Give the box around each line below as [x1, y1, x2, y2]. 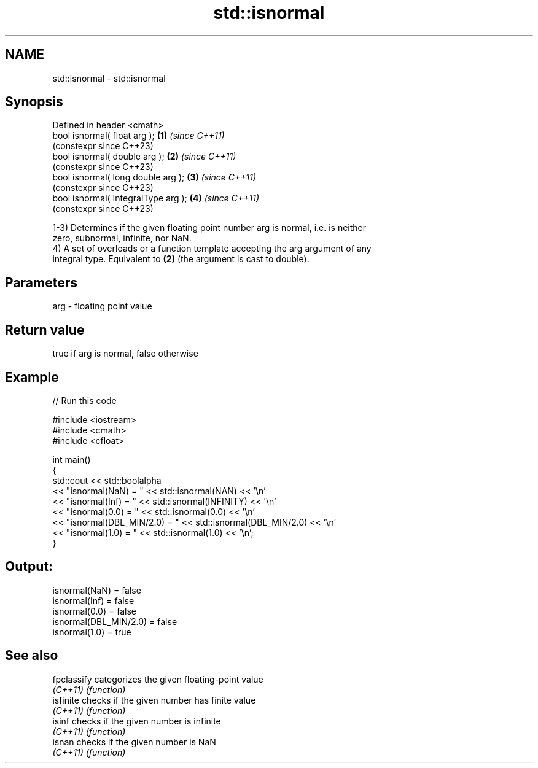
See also [5, 648, 58, 664]
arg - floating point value [52, 301, 152, 312]
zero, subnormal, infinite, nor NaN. [52, 233, 192, 244]
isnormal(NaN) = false [52, 584, 141, 595]
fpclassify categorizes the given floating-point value [52, 673, 263, 685]
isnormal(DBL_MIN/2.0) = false [52, 616, 177, 627]
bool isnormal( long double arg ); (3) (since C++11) [52, 172, 257, 183]
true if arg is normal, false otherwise [52, 348, 198, 359]
